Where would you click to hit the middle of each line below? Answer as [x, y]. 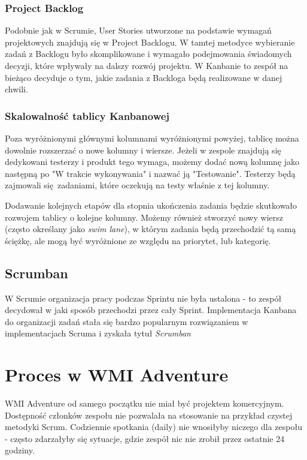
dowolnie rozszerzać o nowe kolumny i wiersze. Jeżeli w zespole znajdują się [143, 150]
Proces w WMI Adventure [117, 375]
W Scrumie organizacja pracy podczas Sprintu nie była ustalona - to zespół [143, 298]
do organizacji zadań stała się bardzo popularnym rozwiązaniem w [127, 321]
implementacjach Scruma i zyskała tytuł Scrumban [98, 333]
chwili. [16, 89]
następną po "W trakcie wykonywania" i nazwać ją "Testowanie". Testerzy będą [150, 173]
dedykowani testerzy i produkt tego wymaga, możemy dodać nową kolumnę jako [152, 162]
